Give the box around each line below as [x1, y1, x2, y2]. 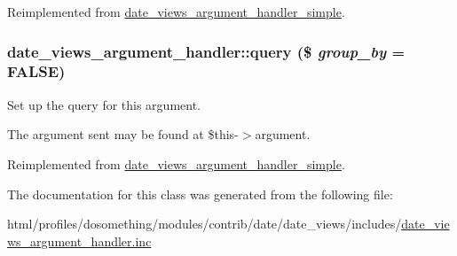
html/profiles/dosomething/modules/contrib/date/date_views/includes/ [7, 214, 402, 233]
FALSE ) [7, 60, 66, 82]
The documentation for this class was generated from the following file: [7, 184, 393, 203]
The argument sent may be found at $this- [7, 125, 239, 144]
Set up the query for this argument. [7, 95, 201, 113]
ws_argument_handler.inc [7, 231, 152, 250]
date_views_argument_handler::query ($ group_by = [7, 40, 406, 62]
